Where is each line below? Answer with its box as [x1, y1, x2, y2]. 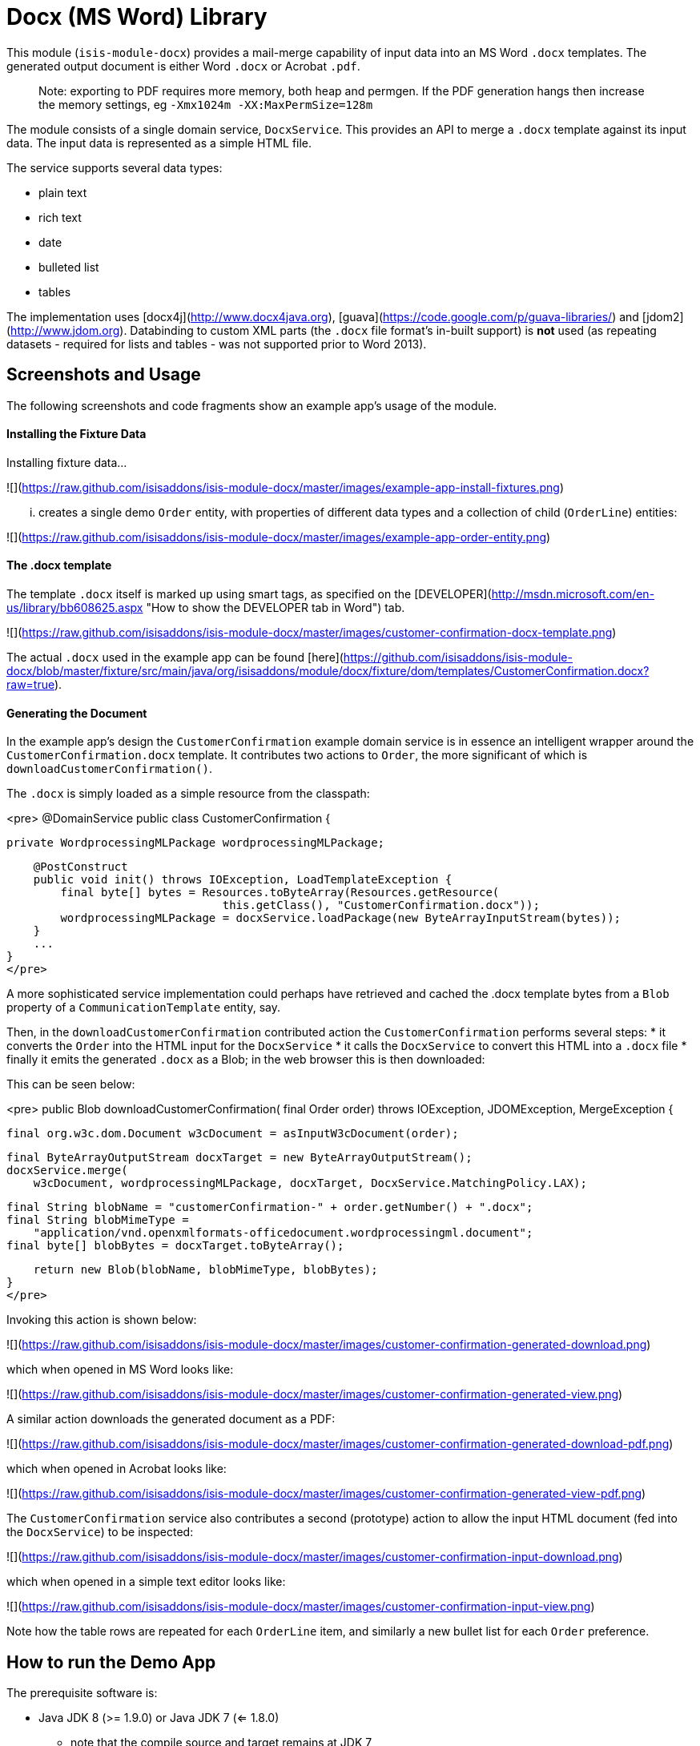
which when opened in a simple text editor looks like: [6, 1575, 286, 1589]
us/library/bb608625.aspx [6, 601, 143, 615]
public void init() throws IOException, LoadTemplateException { [33, 873, 453, 887]
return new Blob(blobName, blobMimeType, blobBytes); [33, 1263, 378, 1277]
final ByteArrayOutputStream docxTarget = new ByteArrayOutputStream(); [6, 1151, 473, 1165]
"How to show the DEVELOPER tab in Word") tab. [146, 601, 405, 615]
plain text [38, 185, 87, 199]
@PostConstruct [33, 860, 128, 874]
